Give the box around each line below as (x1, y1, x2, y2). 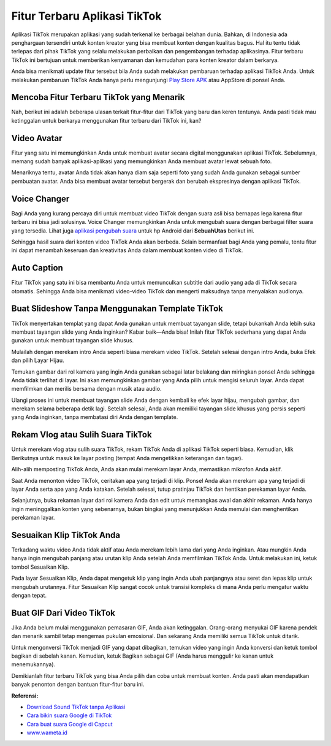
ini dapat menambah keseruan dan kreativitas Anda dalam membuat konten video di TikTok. (11, 247, 243, 254)
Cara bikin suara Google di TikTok (26, 712, 112, 719)
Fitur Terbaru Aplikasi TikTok (11, 9, 162, 23)
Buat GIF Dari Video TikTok (11, 607, 116, 618)
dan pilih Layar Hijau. (11, 356, 64, 364)
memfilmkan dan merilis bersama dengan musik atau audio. (11, 385, 162, 393)
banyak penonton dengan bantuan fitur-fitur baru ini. (11, 681, 145, 688)
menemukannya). (11, 661, 56, 668)
